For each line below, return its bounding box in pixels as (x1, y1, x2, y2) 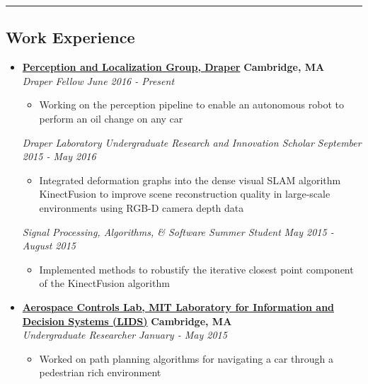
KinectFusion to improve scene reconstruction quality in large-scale (39, 186, 330, 201)
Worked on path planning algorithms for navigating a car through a (39, 351, 333, 366)
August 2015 (22, 238, 76, 253)
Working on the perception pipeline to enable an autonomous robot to (39, 97, 344, 112)
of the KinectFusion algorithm (39, 276, 170, 290)
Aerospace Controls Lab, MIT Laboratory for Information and (22, 299, 335, 314)
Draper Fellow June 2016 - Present (22, 73, 175, 88)
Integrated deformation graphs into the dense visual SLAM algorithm (39, 172, 341, 187)
